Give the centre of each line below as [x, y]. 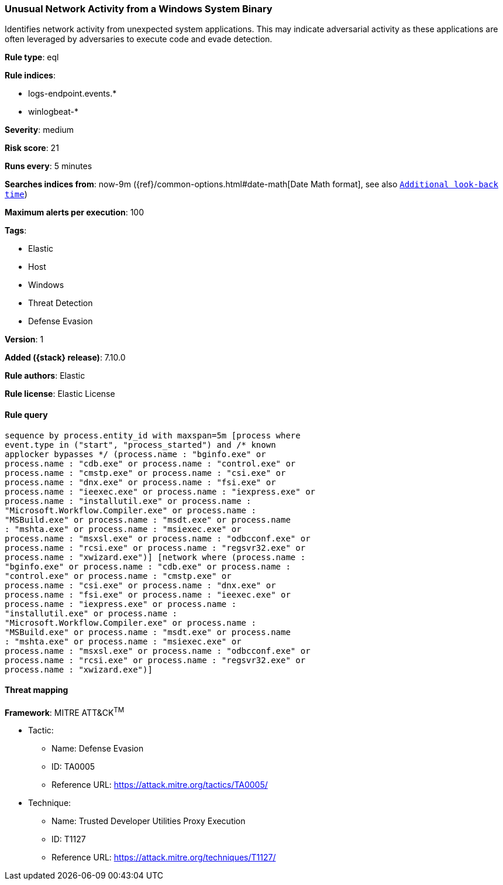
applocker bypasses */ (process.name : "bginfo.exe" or [135, 454]
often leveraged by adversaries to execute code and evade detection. [139, 39]
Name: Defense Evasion [98, 749]
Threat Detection [61, 303]
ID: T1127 [69, 839]
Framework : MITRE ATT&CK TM [65, 711]
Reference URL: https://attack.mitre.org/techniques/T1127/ [164, 857]
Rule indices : [30, 76]
